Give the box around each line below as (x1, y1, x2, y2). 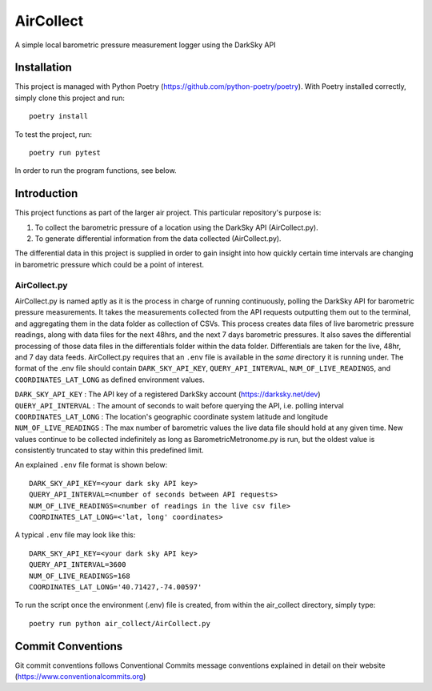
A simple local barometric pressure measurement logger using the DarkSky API (14, 40, 276, 50)
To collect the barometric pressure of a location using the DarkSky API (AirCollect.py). (34, 223, 319, 232)
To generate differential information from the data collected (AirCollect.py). (34, 234, 282, 243)
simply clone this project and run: (14, 93, 126, 102)
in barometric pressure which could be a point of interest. (14, 259, 204, 269)
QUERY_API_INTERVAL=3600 (29, 560, 126, 569)
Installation (14, 61, 72, 74)
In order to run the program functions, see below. (14, 166, 177, 175)
